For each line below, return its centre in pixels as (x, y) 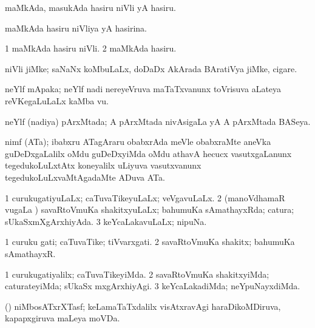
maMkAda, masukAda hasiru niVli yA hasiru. (90, 7)
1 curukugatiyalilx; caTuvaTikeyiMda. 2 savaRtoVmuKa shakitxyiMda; (137, 274)
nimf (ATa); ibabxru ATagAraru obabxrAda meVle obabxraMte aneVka (138, 142)
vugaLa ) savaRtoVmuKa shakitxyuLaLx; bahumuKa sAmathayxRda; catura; (150, 209)
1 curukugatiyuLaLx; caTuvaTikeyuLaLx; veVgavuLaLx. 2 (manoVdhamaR (145, 197)
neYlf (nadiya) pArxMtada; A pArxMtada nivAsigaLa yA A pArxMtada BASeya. (158, 121)
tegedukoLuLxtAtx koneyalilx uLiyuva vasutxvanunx (103, 165)
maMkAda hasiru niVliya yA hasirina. (76, 28)
